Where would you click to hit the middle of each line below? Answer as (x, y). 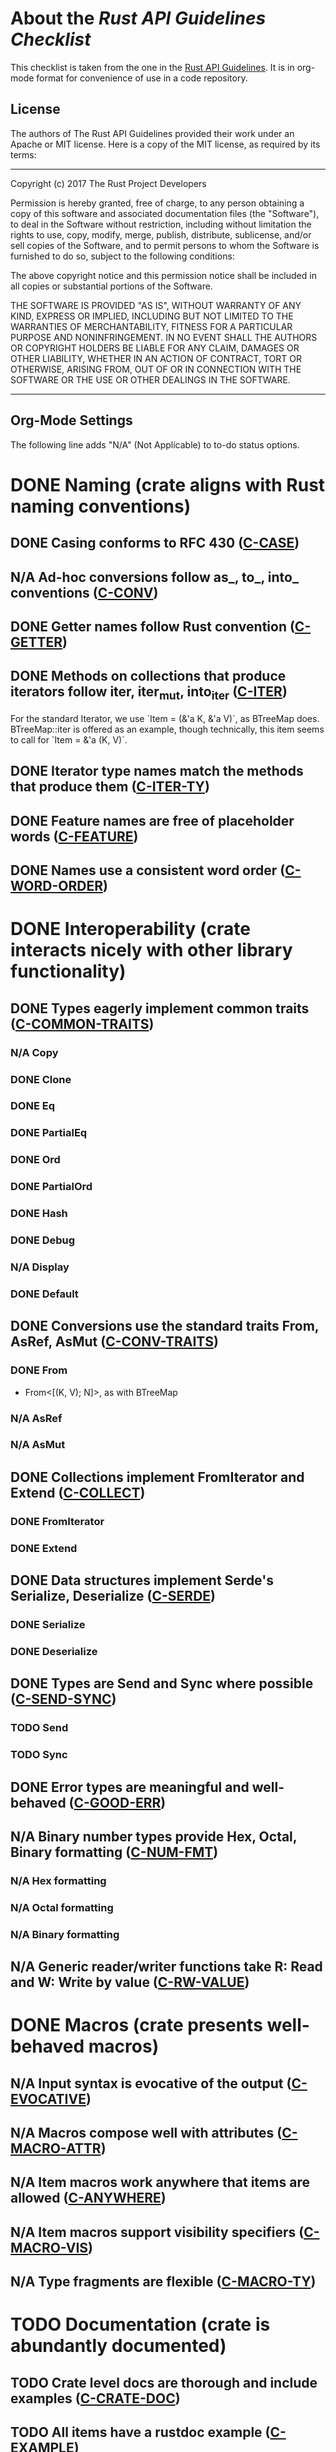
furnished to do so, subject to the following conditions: (122, 256)
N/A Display (40, 1267)
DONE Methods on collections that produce (148, 676)
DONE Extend (44, 1548)
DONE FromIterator (57, 1521)
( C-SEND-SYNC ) (63, 1699)
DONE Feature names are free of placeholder (152, 820)
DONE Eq (32, 1106)
